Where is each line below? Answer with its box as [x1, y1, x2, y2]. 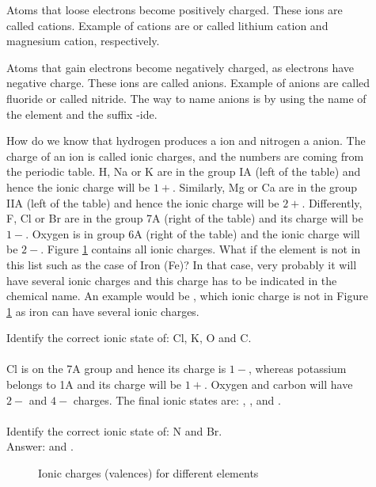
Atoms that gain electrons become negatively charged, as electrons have [6, 59, 355, 75]
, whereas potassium [248, 360, 347, 377]
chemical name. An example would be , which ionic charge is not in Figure [6, 287, 368, 304]
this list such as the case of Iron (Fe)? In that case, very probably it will [6, 256, 357, 272]
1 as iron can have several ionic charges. [6, 302, 199, 319]
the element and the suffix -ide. [6, 105, 158, 122]
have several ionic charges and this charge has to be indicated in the [6, 272, 337, 288]
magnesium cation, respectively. [6, 32, 160, 49]
